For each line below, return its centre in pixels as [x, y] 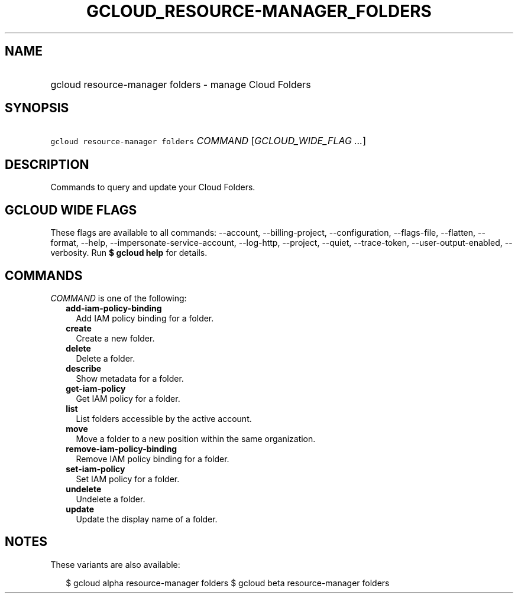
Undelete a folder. [111, 499]
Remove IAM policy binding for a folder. [153, 459]
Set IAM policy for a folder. [128, 479]
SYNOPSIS [37, 108]
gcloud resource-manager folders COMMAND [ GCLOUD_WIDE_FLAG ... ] [208, 141]
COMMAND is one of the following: [119, 298]
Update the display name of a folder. [147, 519]
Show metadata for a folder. [130, 378]
